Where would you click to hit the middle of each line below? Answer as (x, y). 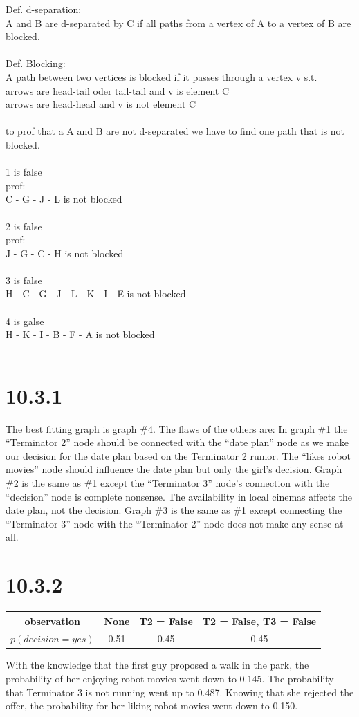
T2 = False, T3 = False (259, 621)
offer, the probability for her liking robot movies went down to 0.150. (152, 706)
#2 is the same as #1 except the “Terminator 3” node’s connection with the (168, 482)
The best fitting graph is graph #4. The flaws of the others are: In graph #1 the (177, 428)
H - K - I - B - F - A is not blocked (80, 334)
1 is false (24, 172)
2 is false (24, 226)
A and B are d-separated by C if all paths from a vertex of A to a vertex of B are (178, 22)
